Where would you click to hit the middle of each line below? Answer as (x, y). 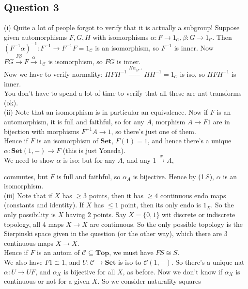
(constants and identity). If (44, 205)
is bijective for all (89, 271)
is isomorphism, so (75, 61)
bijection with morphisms (42, 131)
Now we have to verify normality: (53, 74)
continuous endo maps (193, 195)
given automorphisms (36, 37)
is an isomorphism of (68, 141)
